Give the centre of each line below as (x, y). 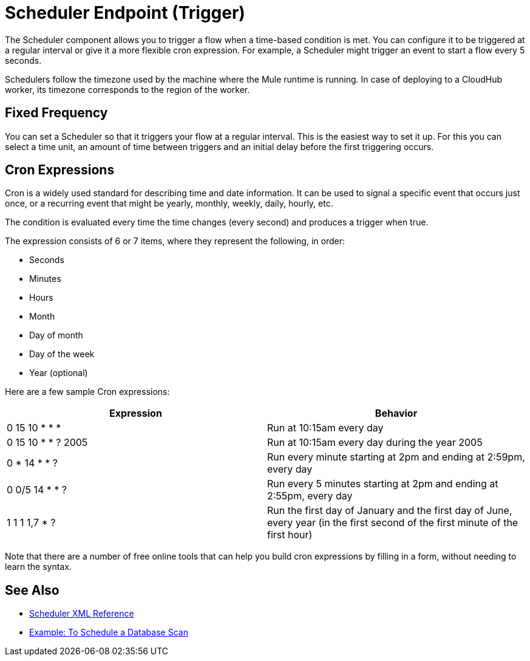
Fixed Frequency (56, 113)
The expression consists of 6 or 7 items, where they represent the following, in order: (175, 241)
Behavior (396, 413)
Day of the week (62, 354)
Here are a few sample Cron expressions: (87, 392)
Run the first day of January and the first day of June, (390, 511)
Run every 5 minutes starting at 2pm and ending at (383, 484)
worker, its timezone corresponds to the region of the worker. (127, 89)
